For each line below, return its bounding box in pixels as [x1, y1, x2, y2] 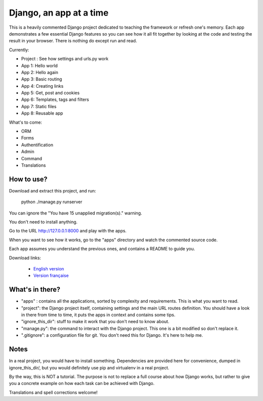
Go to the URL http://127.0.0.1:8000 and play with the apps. [9, 228, 127, 234]
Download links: [9, 255, 41, 261]
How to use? [9, 175, 48, 183]
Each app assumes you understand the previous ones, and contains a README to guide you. [9, 246, 195, 252]
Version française [33, 273, 69, 279]
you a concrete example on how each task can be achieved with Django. [9, 381, 155, 386]
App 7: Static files [21, 103, 57, 109]
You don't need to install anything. [9, 219, 78, 225]
